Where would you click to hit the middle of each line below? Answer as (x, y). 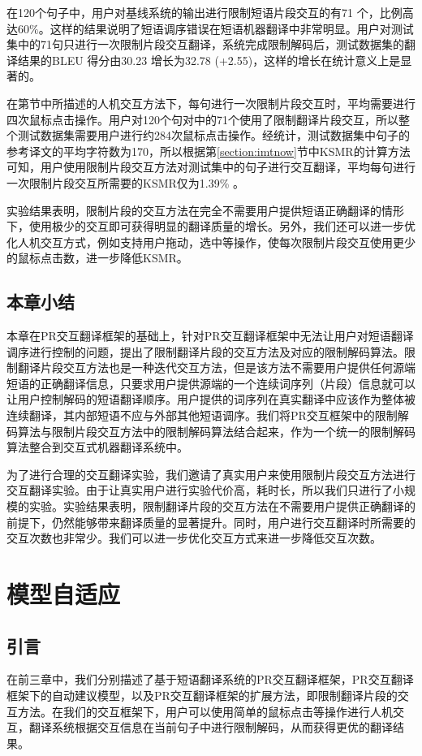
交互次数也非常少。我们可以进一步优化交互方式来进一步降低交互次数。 (194, 538)
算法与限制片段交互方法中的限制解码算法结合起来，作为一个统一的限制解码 (216, 431)
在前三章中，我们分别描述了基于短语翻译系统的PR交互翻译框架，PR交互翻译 (210, 679)
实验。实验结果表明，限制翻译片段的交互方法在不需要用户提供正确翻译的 (222, 506)
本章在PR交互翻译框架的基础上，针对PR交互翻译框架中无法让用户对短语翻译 (210, 336)
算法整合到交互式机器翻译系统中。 (97, 447)
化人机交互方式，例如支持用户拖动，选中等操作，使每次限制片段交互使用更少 (211, 242)
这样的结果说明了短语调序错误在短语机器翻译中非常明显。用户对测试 (232, 28)
